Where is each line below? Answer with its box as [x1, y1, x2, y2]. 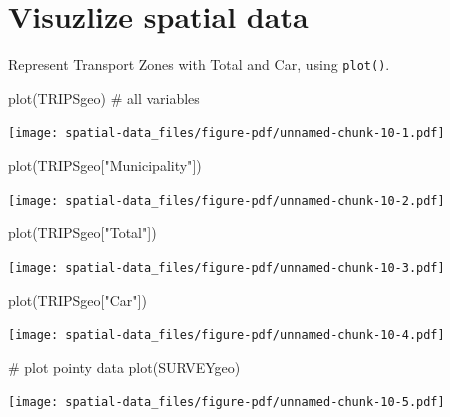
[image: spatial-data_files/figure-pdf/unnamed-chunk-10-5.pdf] [8, 395, 445, 410]
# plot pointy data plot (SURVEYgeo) [8, 356, 241, 377]
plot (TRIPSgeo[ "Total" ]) [8, 222, 157, 243]
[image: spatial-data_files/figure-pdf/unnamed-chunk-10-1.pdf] [8, 126, 445, 141]
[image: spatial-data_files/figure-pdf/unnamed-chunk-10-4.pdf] [8, 328, 445, 343]
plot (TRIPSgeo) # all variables [8, 87, 200, 108]
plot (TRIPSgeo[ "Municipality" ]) [8, 155, 202, 176]
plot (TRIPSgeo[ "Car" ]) [8, 289, 147, 310]
